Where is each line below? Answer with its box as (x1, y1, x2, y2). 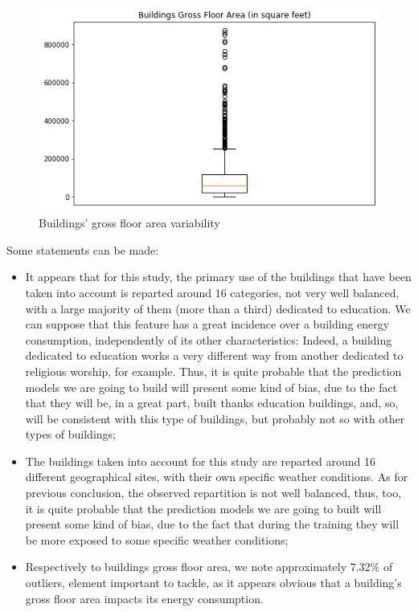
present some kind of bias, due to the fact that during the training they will (25, 516, 400, 532)
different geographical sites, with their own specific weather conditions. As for (25, 468, 408, 485)
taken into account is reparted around (25, 284, 212, 300)
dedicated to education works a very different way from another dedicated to (25, 347, 404, 364)
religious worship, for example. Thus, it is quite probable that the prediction (25, 362, 402, 379)
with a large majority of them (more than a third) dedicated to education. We (25, 300, 411, 316)
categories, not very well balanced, (230, 284, 400, 300)
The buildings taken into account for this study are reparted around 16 (25, 452, 376, 469)
